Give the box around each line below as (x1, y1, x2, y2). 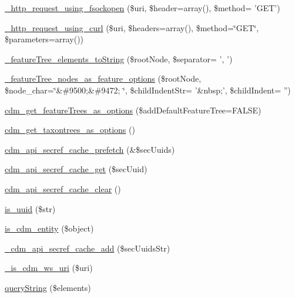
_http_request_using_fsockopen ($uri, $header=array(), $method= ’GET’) (5, 2, 280, 14)
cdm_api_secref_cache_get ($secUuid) (5, 163, 147, 175)
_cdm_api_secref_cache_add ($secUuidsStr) (5, 242, 170, 254)
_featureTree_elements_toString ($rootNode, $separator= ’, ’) (5, 52, 233, 65)
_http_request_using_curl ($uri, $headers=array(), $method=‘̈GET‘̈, (5, 21, 259, 34)
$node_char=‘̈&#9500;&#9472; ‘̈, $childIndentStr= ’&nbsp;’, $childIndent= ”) (5, 83, 291, 96)
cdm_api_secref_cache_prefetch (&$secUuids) (5, 143, 175, 155)
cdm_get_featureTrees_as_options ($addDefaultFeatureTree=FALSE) (5, 103, 262, 116)
